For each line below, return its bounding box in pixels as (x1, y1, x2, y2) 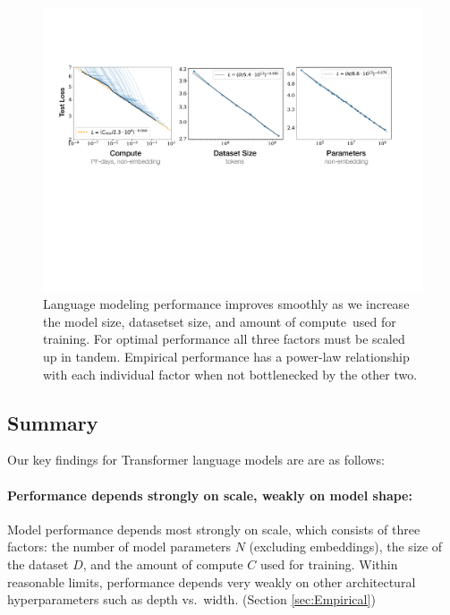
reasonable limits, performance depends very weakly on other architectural (7, 572, 416, 591)
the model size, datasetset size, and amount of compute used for (43, 312, 396, 330)
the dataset (7, 554, 69, 573)
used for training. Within (260, 554, 398, 573)
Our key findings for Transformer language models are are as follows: (7, 450, 385, 469)
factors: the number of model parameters (7, 537, 231, 556)
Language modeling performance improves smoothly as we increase (43, 295, 410, 313)
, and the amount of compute (82, 554, 243, 573)
